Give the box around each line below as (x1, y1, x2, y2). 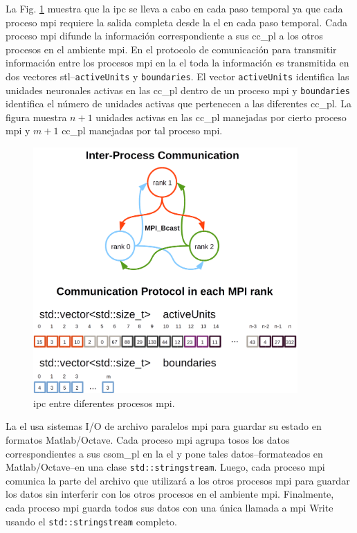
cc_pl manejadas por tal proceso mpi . (62, 123, 223, 138)
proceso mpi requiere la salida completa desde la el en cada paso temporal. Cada (6, 15, 347, 29)
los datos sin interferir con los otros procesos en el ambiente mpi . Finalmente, (6, 487, 334, 501)
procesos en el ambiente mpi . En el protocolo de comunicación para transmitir (6, 42, 337, 56)
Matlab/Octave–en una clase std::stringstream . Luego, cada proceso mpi (6, 460, 325, 474)
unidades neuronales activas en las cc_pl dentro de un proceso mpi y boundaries (6, 82, 350, 97)
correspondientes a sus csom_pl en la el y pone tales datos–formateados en (6, 446, 323, 460)
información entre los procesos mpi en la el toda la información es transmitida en (6, 55, 349, 70)
